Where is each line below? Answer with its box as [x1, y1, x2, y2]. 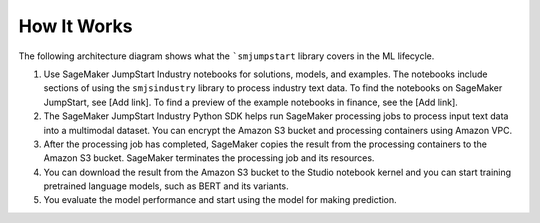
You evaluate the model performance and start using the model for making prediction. [43, 194, 397, 206]
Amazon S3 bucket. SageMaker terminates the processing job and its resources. [43, 152, 375, 164]
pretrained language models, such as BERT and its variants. [43, 180, 289, 192]
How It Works [18, 15, 133, 37]
